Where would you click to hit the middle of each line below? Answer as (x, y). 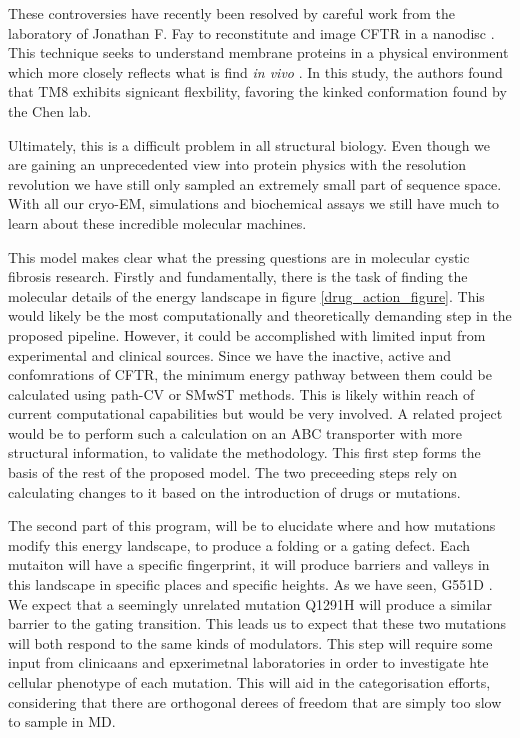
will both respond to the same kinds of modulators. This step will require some (250, 642)
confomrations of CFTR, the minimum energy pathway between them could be (250, 374)
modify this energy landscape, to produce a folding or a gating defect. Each (239, 544)
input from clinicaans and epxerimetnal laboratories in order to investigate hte (248, 662)
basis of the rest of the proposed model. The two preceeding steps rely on (232, 472)
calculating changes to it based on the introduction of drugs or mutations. (234, 491)
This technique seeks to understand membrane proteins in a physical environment (258, 52)
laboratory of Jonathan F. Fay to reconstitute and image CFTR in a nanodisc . (251, 32)
